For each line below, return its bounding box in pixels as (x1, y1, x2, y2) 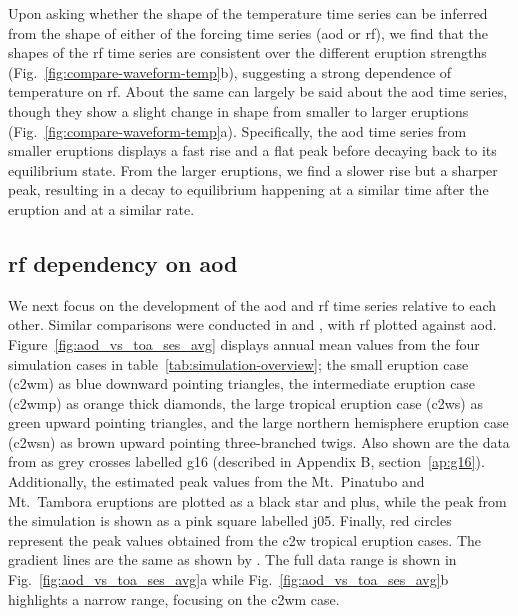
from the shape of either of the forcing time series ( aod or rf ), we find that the (8, 22, 488, 43)
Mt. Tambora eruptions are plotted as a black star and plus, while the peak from (8, 490, 507, 511)
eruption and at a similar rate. (8, 198, 195, 219)
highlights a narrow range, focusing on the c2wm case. (8, 588, 340, 609)
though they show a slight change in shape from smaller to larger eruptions (8, 100, 469, 121)
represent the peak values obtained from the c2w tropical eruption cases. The (8, 529, 481, 550)
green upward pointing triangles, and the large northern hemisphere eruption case (8, 412, 509, 433)
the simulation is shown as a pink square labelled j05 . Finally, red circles (8, 510, 452, 531)
